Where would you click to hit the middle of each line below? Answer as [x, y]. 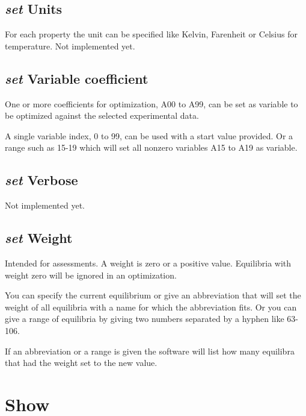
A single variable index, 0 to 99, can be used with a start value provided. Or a [149, 135]
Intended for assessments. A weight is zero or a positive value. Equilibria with [148, 263]
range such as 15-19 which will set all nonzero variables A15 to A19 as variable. [151, 147]
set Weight [39, 238]
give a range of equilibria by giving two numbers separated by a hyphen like [145, 319]
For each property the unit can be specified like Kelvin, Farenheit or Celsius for [151, 34]
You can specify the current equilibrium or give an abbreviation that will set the [153, 295]
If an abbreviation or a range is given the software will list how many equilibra [150, 351]
